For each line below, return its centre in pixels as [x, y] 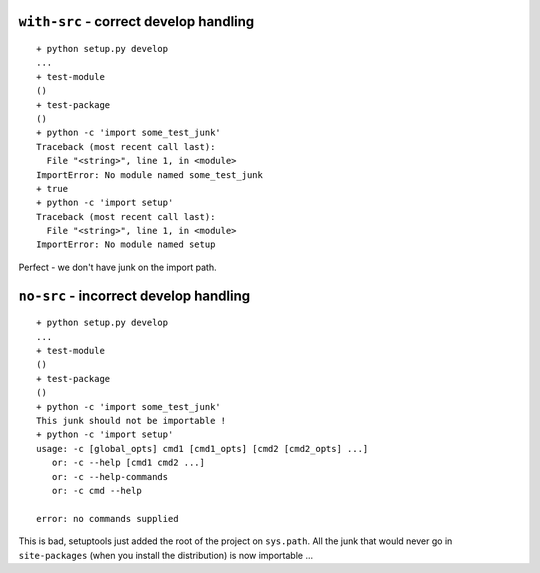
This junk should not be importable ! [131, 421]
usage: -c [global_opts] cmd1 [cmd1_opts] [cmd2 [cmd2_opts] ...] [202, 448]
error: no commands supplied [107, 518]
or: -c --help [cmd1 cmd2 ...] [128, 463]
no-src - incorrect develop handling [134, 295]
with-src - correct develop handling [136, 21]
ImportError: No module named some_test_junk [150, 174]
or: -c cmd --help [96, 490]
